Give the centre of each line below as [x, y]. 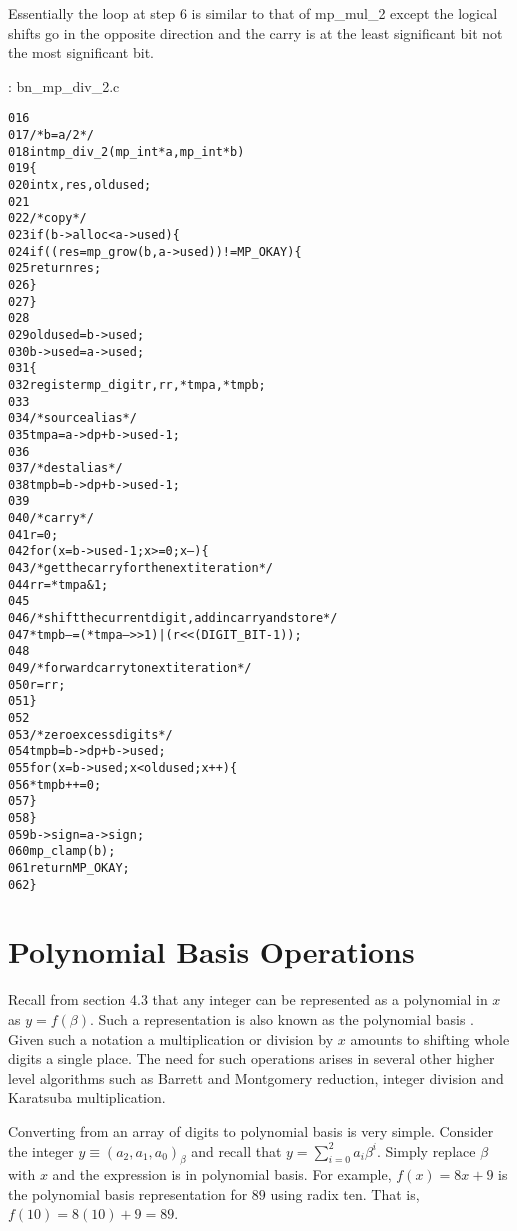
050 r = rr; [37, 684]
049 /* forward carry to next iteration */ [130, 668]
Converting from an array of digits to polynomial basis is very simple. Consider [251, 1130]
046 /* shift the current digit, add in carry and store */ [173, 618]
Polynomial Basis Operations [211, 951]
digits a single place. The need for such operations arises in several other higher [251, 1058]
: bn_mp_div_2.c [64, 85]
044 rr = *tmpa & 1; [58, 584]
